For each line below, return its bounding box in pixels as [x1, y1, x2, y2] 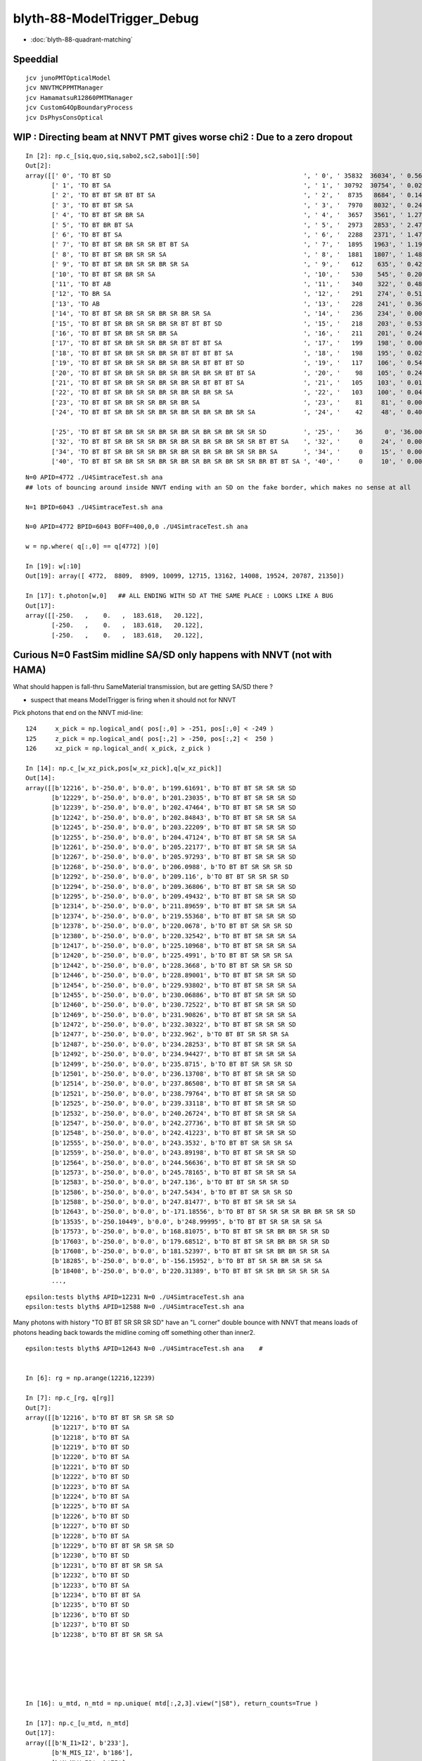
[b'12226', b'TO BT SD [51, 1512, 130, 1520]
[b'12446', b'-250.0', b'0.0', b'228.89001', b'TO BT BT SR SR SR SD [51, 971, 297, 979]
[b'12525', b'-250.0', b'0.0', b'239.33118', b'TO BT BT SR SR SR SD [51, 1100, 297, 1107]
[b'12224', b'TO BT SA [51, 1493, 130, 1500]
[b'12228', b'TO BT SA [51, 1532, 130, 1540]
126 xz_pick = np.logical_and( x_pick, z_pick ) [25, 745, 211, 753]
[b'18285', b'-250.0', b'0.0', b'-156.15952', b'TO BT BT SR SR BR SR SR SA [51, 1257, 323, 1265]
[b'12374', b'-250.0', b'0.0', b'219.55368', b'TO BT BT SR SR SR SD [51, 912, 297, 920]
